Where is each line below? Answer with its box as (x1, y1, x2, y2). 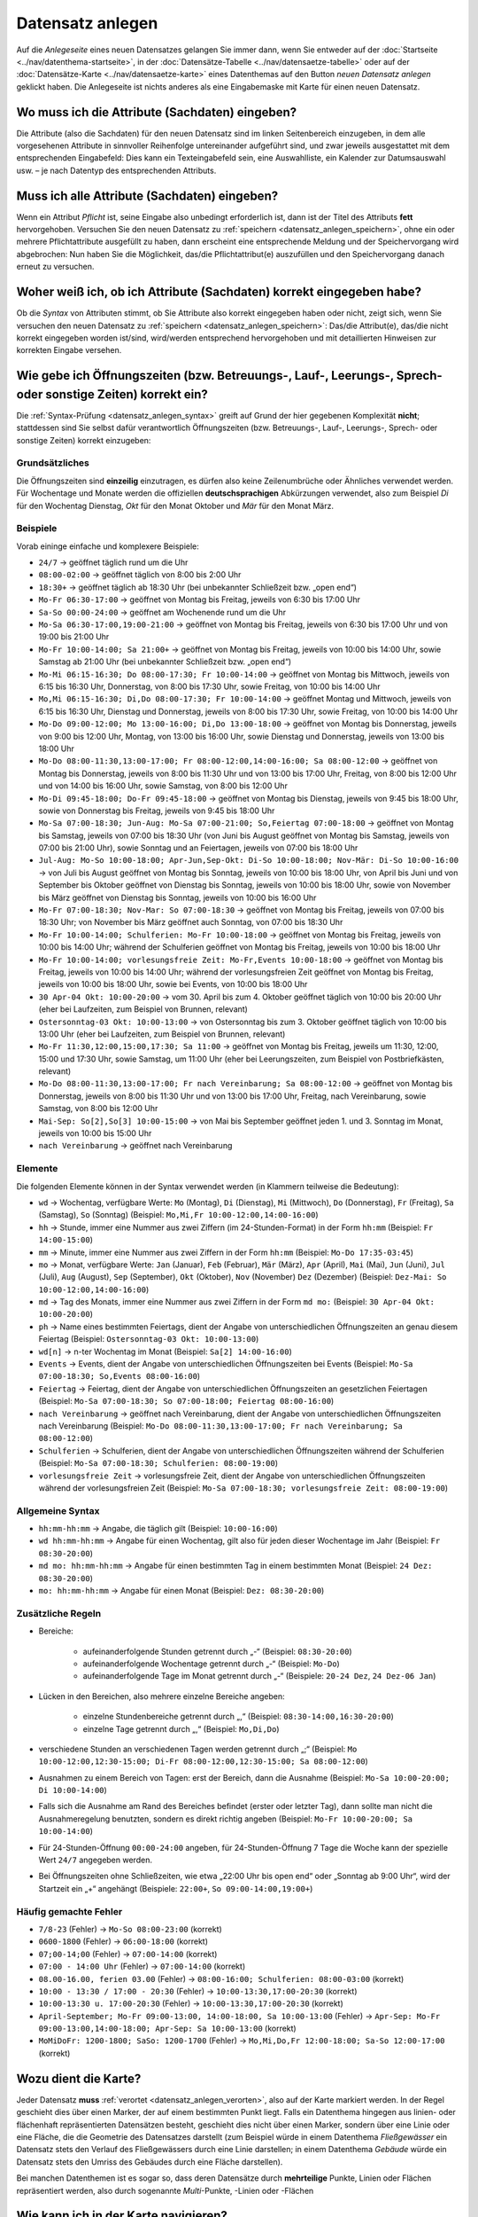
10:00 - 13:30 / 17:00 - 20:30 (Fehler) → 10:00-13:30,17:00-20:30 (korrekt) (38, 1986, 358, 1996)
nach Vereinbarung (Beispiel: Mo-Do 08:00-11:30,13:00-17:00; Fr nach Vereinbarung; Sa (38, 1421, 403, 1431)
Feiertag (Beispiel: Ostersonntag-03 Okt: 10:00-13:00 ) (38, 1334, 259, 1344)
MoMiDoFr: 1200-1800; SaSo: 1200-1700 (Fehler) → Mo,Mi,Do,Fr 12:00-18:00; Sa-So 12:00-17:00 (38, 2035, 445, 2046)
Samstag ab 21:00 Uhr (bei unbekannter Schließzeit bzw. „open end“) (38, 656, 292, 667)
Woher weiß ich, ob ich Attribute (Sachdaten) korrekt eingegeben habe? (16, 285, 422, 300)
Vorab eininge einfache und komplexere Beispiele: (16, 541, 199, 552)
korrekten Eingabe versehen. (16, 345, 122, 356)
